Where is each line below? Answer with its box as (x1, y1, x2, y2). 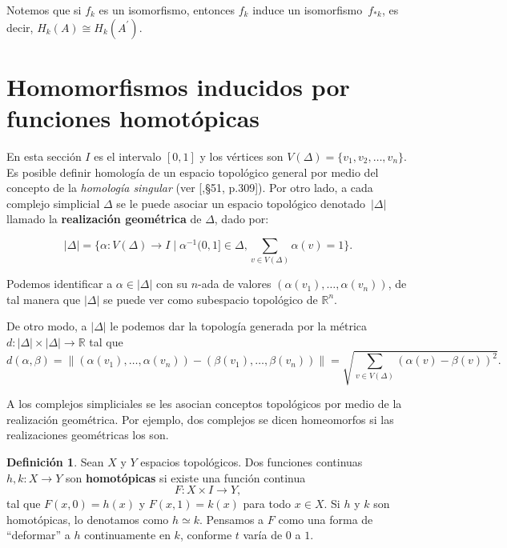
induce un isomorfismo (252, 2, 363, 18)
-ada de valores (198, 275, 272, 292)
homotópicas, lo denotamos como (6, 510, 169, 527)
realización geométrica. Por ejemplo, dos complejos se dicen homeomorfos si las (6, 410, 394, 427)
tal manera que (6, 290, 81, 307)
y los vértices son (199, 147, 284, 164)
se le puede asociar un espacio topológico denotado (116, 194, 365, 211)
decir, (6, 18, 34, 35)
